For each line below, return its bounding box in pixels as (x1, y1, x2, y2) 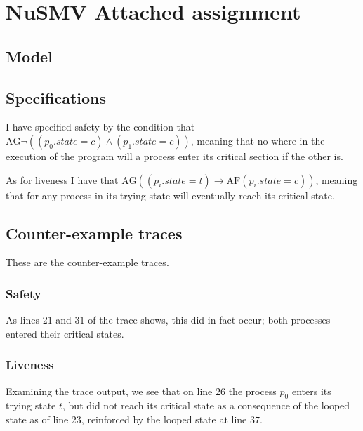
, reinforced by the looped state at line (81, 411, 247, 426)
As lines (6, 312, 39, 327)
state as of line (6, 411, 69, 426)
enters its (291, 383, 331, 398)
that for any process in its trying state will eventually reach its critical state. (6, 187, 335, 202)
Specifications (6, 86, 107, 108)
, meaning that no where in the (190, 133, 325, 147)
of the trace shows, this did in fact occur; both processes (88, 312, 331, 327)
